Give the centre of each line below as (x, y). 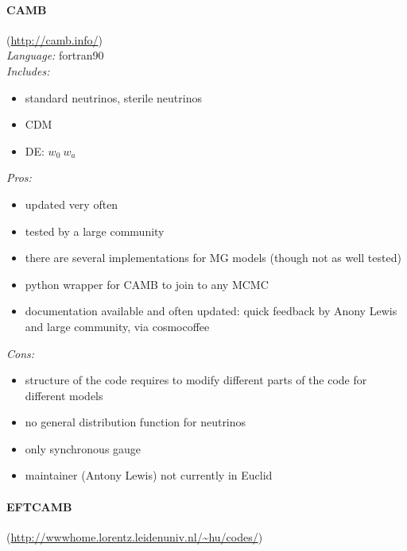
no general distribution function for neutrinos (136, 422)
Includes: (28, 70)
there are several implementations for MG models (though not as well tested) (213, 258)
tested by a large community (95, 231)
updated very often (72, 204)
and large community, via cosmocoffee (117, 326)
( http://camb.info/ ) (54, 39)
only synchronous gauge (83, 448)
